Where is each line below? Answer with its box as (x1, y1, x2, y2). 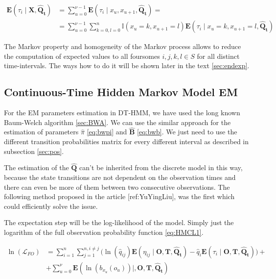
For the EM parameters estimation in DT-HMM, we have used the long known (4, 107, 240, 118)
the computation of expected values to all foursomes (4, 51, 160, 61)
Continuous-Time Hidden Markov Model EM (4, 84, 238, 100)
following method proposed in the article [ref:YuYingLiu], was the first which (4, 191, 235, 202)
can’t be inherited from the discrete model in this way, (79, 162, 243, 173)
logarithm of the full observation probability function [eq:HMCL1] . (4, 227, 204, 237)
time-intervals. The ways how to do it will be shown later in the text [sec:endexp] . (4, 60, 250, 71)
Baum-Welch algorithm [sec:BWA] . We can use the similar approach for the (4, 117, 231, 127)
